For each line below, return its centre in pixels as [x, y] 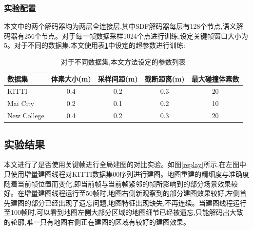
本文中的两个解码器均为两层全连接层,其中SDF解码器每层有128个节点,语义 [120, 26]
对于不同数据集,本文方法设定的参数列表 [123, 62]
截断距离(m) [165, 78]
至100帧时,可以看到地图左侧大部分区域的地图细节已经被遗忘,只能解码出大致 [124, 212]
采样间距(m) [118, 78]
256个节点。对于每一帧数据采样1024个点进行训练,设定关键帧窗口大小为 [136, 35]
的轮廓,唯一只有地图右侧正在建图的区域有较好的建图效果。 [97, 221]
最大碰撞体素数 [215, 78]
